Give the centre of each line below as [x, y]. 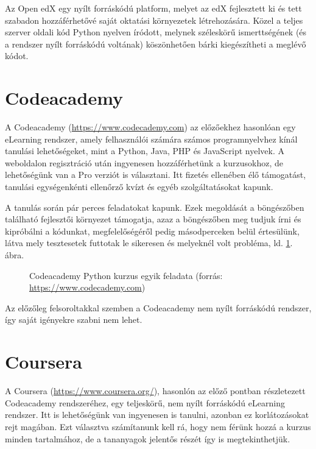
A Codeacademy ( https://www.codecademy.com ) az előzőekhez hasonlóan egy [150, 127]
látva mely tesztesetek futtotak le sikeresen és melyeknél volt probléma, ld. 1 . [149, 243]
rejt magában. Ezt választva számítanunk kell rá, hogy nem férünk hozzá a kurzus [158, 426]
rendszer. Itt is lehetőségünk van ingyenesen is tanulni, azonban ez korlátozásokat [157, 415]
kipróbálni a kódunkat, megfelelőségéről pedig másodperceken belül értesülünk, [152, 231]
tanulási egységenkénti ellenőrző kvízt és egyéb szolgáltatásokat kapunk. [139, 187]
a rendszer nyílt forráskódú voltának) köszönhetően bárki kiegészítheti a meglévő [156, 44]
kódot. [17, 56]
